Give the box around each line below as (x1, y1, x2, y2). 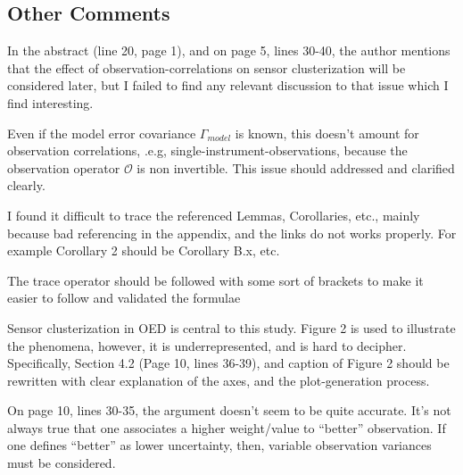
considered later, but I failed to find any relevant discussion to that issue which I (7, 76, 449, 95)
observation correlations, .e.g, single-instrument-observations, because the (7, 141, 408, 160)
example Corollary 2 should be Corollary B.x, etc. (7, 241, 280, 260)
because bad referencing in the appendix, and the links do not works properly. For (7, 223, 457, 242)
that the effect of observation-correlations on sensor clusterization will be (7, 58, 406, 77)
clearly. (7, 176, 45, 195)
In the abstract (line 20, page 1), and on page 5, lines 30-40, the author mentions (7, 41, 451, 60)
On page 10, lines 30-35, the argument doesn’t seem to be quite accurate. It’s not (7, 401, 451, 420)
